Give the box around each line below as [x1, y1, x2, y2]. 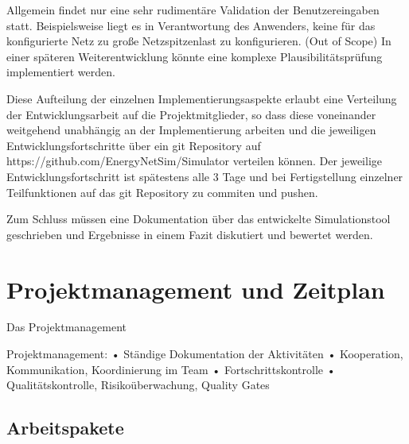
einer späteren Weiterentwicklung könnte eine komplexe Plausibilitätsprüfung [6, 48, 383, 64]
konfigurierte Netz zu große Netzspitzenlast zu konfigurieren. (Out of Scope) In [6, 33, 391, 49]
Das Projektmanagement [6, 319, 127, 335]
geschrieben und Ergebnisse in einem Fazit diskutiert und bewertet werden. [6, 226, 373, 242]
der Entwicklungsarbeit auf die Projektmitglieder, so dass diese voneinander [6, 106, 376, 122]
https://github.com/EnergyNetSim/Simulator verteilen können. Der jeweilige [6, 153, 382, 169]
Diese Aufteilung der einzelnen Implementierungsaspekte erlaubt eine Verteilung [6, 90, 397, 106]
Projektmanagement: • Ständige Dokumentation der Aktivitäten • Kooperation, [6, 346, 403, 362]
